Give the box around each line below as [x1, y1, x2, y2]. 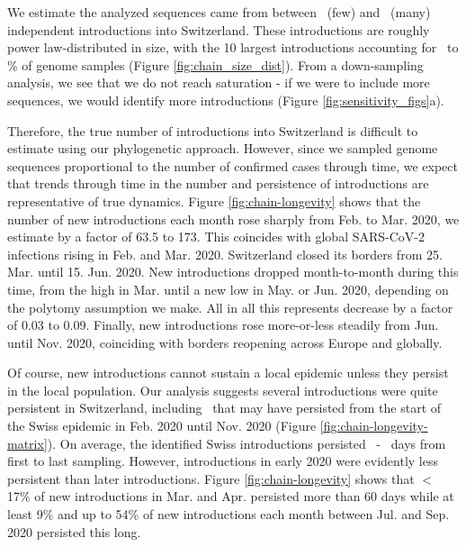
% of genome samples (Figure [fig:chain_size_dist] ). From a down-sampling [7, 55, 424, 74]
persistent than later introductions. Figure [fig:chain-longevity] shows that [7, 469, 415, 488]
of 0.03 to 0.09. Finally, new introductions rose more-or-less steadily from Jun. [7, 315, 439, 334]
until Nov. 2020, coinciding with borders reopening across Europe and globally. [7, 333, 443, 351]
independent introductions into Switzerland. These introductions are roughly [7, 20, 430, 39]
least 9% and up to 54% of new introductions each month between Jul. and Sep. [7, 505, 450, 524]
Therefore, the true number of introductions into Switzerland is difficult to [7, 121, 418, 140]
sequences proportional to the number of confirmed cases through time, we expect [7, 156, 458, 175]
